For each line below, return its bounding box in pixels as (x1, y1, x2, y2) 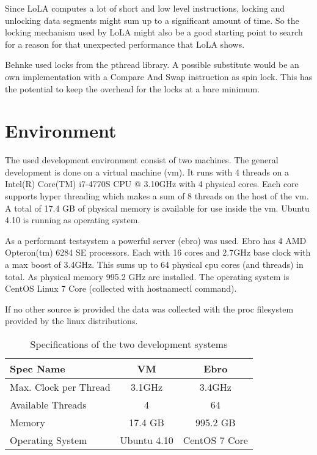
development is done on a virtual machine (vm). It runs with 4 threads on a (5, 165, 290, 178)
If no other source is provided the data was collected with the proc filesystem (5, 302, 294, 315)
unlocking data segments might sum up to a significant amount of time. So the (5, 13, 299, 26)
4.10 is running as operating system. (5, 213, 140, 226)
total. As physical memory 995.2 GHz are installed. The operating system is (5, 270, 290, 283)
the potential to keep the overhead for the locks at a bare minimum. (5, 82, 260, 95)
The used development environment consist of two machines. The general (5, 154, 279, 166)
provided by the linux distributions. (5, 314, 138, 327)
